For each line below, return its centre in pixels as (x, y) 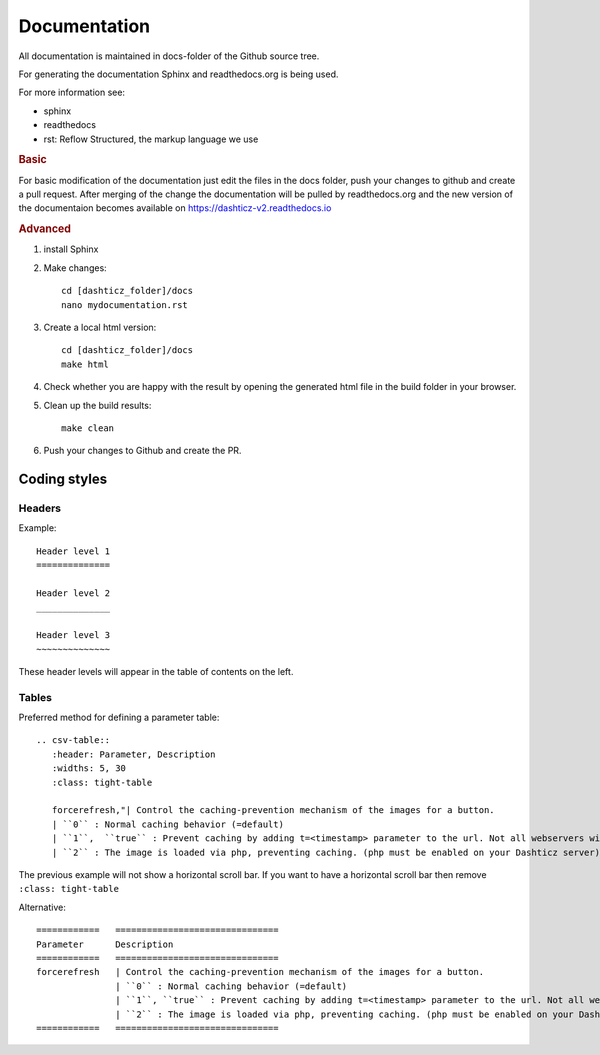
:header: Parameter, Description (133, 754)
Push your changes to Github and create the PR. (142, 451)
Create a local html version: (100, 327)
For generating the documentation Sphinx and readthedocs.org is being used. (178, 74)
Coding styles (63, 479)
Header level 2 (73, 593)
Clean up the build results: (97, 405)
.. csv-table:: (73, 740)
